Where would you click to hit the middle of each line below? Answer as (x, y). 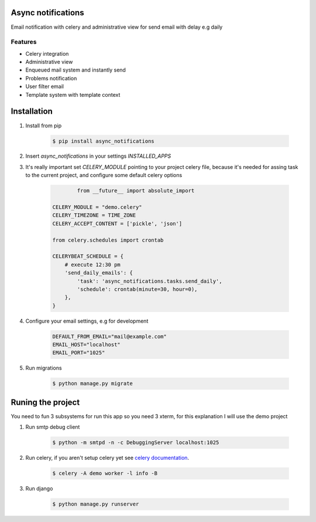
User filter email (45, 87)
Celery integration (47, 53)
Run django (39, 489)
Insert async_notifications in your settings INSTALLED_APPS (98, 156)
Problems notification (51, 78)
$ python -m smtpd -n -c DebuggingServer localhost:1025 (136, 443)
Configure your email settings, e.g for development (87, 321)
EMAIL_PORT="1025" (79, 353)
